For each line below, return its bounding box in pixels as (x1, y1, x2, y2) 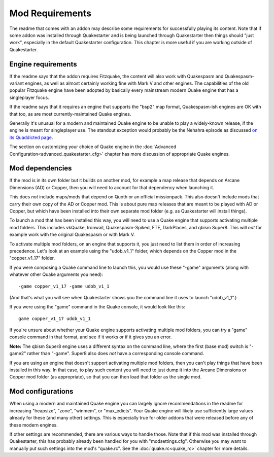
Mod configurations (9, 387, 74, 396)
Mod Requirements (9, 8, 91, 19)
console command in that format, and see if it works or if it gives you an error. (9, 334, 172, 340)
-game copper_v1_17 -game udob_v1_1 (18, 283, 110, 289)
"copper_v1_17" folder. (9, 255, 55, 261)
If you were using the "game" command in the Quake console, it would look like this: (9, 304, 185, 310)
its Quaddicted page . (9, 134, 53, 140)
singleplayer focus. (9, 94, 49, 100)
